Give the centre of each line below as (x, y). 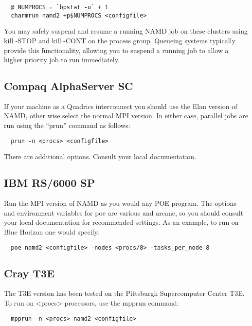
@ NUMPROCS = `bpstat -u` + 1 (60, 7)
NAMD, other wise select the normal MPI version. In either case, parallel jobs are (126, 116)
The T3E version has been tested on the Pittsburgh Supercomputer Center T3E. (124, 293)
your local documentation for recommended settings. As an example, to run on (121, 222)
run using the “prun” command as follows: (67, 125)
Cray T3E (29, 273)
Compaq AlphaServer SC (69, 86)
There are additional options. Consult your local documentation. (100, 156)
